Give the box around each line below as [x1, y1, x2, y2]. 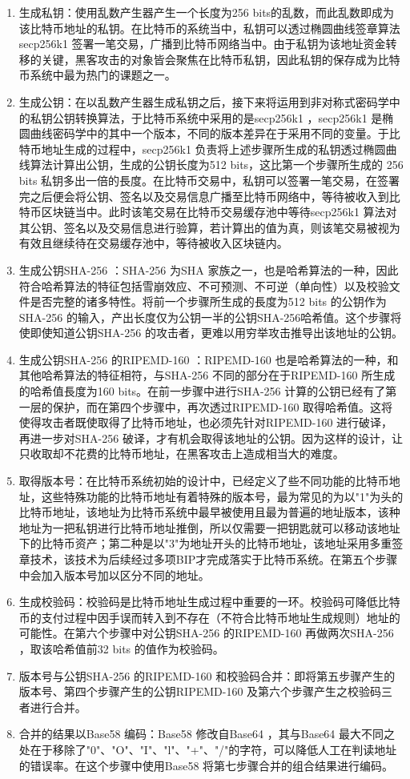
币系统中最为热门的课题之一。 [18, 66, 176, 83]
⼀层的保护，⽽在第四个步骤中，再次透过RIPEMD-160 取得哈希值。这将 [18, 398, 393, 415]
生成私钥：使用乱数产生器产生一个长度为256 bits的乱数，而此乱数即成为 [18, 4, 395, 20]
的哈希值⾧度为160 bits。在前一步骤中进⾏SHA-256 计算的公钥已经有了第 [18, 383, 397, 400]
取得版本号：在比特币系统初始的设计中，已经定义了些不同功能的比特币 [18, 472, 389, 489]
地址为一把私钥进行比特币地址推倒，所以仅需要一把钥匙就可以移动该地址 [18, 519, 400, 536]
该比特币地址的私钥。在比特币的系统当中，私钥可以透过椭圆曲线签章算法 [18, 19, 400, 36]
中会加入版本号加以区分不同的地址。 [18, 566, 210, 583]
